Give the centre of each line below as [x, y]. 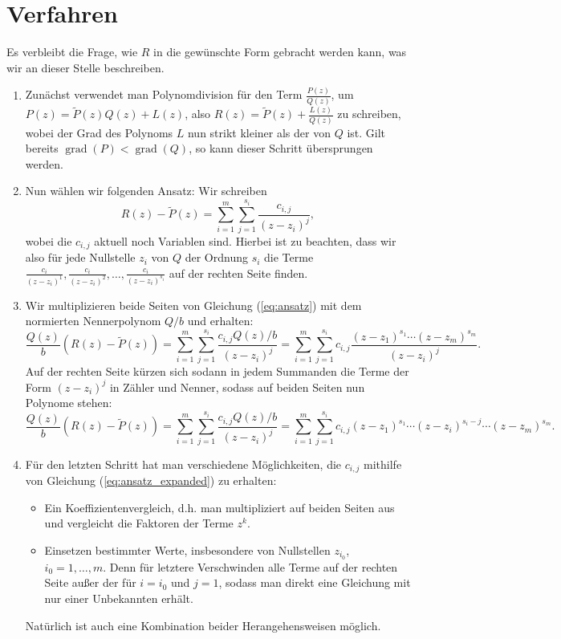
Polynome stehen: [69, 403]
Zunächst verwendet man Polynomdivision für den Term [164, 94]
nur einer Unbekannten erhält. [119, 598]
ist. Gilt [366, 132]
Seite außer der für [90, 582]
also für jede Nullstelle [80, 257]
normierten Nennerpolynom [93, 321]
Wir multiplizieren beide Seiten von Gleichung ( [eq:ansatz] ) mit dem [193, 305]
